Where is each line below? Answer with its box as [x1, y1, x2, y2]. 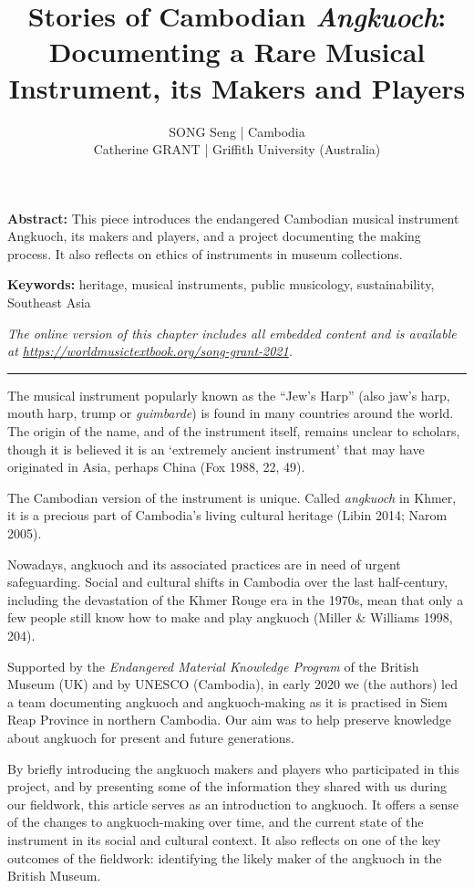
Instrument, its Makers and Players [8, 68, 466, 106]
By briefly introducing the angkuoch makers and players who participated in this [7, 758, 459, 778]
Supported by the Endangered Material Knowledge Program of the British [7, 656, 419, 675]
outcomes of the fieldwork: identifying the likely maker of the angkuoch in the [7, 848, 442, 867]
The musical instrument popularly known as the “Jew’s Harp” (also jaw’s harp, [7, 385, 450, 404]
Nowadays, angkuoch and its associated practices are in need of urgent [7, 554, 401, 573]
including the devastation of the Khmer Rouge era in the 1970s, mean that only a [7, 590, 464, 609]
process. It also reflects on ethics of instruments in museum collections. [7, 244, 403, 263]
